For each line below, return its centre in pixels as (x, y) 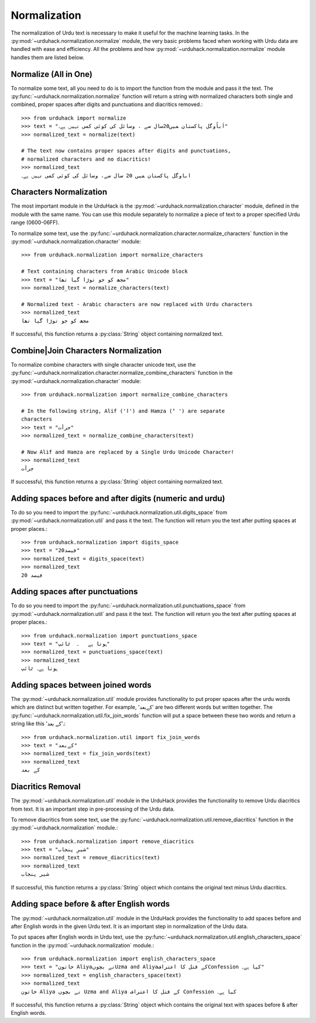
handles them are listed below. (48, 57)
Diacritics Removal (46, 787)
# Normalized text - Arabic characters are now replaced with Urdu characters (137, 304)
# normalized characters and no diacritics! (86, 159)
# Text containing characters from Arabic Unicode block (105, 272)
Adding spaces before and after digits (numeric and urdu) (118, 498)
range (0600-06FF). (35, 222)
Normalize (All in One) (52, 74)
